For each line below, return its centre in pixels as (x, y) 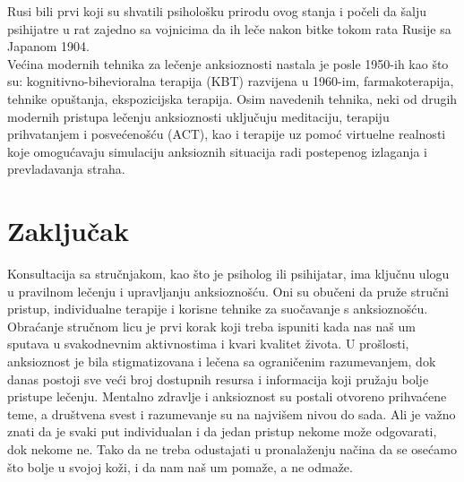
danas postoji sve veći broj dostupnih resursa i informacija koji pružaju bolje (218, 379)
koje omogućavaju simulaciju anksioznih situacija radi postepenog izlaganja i (217, 151)
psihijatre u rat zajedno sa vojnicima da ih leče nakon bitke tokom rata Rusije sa (229, 28)
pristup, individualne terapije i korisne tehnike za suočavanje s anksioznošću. (218, 309)
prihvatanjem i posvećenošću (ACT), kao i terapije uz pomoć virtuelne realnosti (227, 134)
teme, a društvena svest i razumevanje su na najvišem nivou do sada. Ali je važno (232, 413)
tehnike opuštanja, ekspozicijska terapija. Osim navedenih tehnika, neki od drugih (232, 98)
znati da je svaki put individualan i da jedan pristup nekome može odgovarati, (222, 431)
